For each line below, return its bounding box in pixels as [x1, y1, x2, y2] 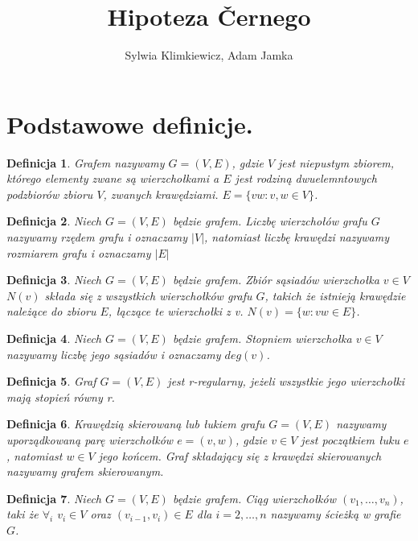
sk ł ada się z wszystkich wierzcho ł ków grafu [44, 287, 252, 304]
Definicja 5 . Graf [6, 373, 96, 390]
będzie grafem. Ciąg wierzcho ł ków [172, 489, 336, 506]
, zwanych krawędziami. [103, 185, 219, 202]
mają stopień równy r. [6, 388, 115, 405]
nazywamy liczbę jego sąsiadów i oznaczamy [6, 345, 221, 362]
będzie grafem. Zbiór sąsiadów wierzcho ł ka [172, 271, 379, 288]
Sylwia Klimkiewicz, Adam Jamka [125, 47, 293, 64]
